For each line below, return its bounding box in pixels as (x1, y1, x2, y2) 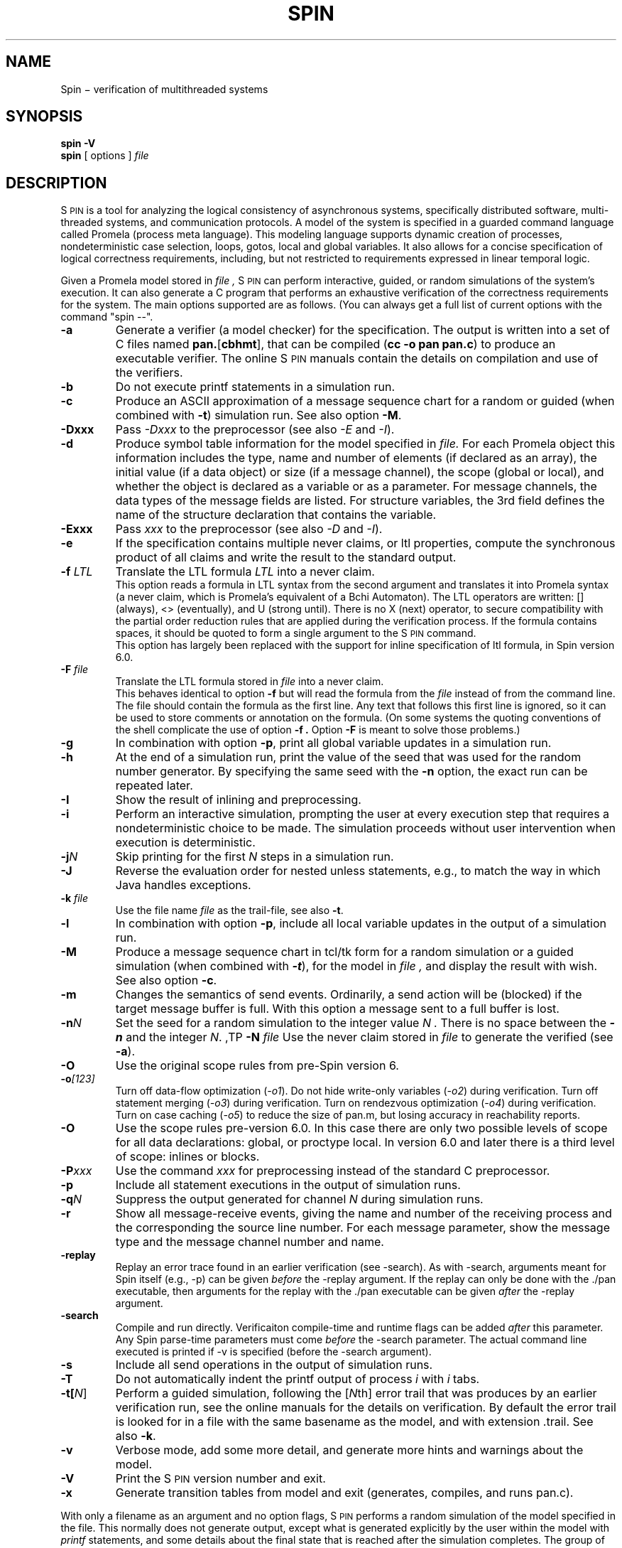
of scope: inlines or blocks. (115, 1149, 260, 1164)
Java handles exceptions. (115, 878, 251, 893)
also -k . (115, 1429, 156, 1444)
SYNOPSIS (6, 107, 83, 126)
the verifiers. (115, 365, 183, 380)
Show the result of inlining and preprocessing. (115, 792, 361, 807)
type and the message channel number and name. (115, 1235, 384, 1249)
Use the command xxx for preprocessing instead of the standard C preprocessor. (115, 1163, 550, 1178)
